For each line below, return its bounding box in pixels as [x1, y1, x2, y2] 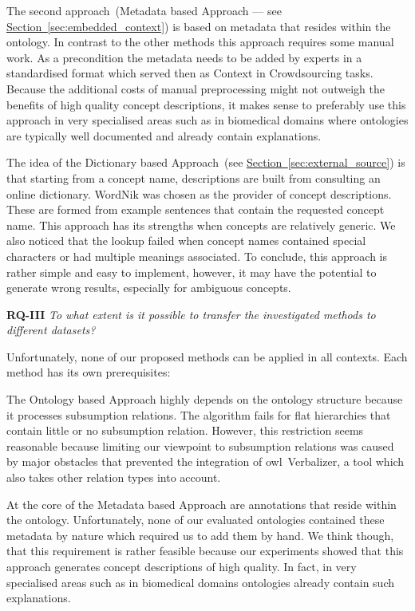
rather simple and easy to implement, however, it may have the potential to [6, 263, 377, 280]
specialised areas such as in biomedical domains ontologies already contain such [6, 574, 394, 590]
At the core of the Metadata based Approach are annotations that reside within [6, 495, 397, 512]
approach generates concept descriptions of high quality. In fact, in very [6, 558, 357, 574]
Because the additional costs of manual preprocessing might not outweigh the [6, 80, 385, 97]
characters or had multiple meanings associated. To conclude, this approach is [6, 247, 387, 264]
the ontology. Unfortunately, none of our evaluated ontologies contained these [6, 511, 385, 528]
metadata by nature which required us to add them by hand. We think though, [6, 526, 394, 543]
